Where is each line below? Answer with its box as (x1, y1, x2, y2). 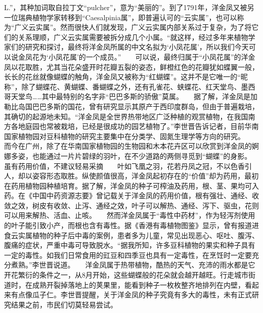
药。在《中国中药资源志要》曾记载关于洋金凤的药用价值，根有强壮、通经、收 (4, 190, 259, 201)
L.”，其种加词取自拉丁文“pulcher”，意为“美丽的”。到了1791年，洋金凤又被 (4, 2, 247, 12)
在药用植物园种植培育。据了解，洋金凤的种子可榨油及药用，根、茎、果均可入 (4, 180, 259, 191)
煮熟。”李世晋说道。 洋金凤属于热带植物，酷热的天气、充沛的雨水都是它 (11, 259, 255, 270)
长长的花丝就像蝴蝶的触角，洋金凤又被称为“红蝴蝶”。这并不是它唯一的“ (4, 71, 241, 82)
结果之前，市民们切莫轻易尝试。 (11, 299, 117, 309)
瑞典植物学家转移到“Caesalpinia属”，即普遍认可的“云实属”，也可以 (18, 12, 237, 22)
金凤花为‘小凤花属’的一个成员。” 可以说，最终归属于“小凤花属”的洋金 (18, 51, 255, 62)
